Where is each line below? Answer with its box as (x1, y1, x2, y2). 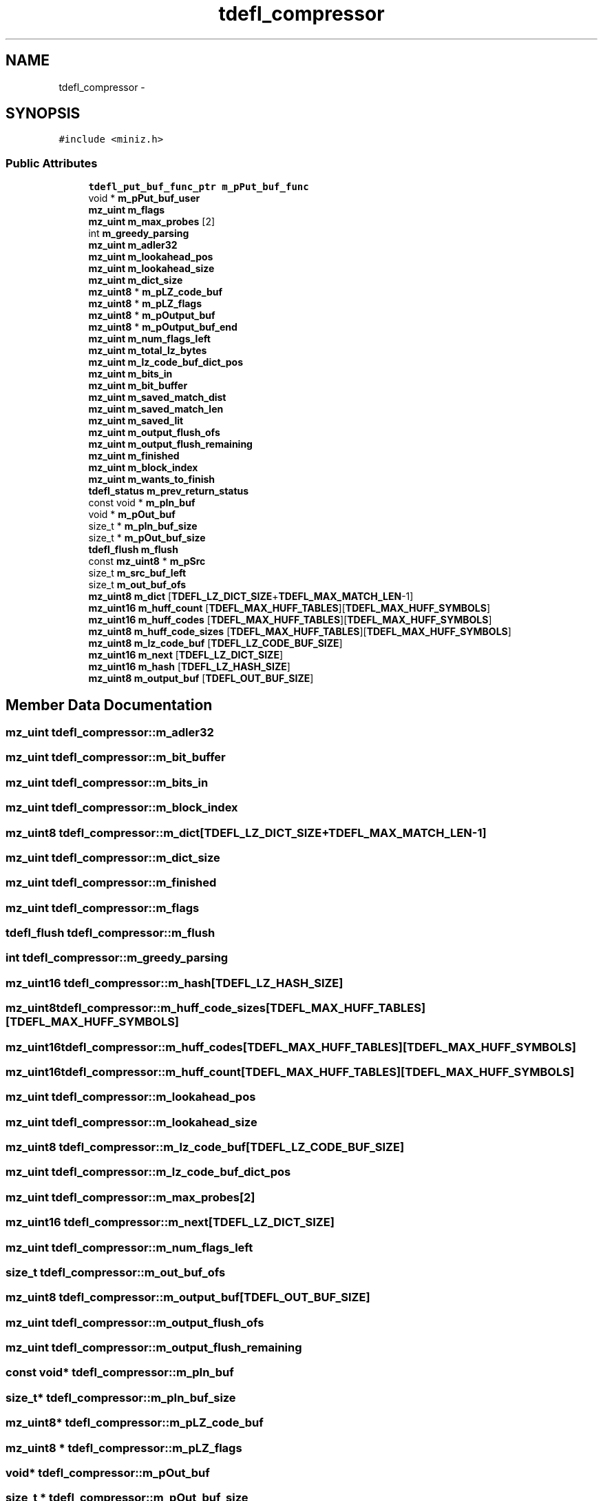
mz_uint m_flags (88, 204, 165, 216)
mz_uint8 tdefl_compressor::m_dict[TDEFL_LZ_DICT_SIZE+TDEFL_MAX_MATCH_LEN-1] (6, 825, 487, 840)
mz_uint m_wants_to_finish (88, 473, 215, 486)
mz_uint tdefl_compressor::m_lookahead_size (6, 1115, 257, 1129)
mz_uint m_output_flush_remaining (88, 438, 253, 451)
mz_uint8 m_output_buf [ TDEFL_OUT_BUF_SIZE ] (88, 672, 314, 685)
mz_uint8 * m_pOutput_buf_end (88, 321, 237, 333)
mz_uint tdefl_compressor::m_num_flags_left (6, 1240, 253, 1254)
